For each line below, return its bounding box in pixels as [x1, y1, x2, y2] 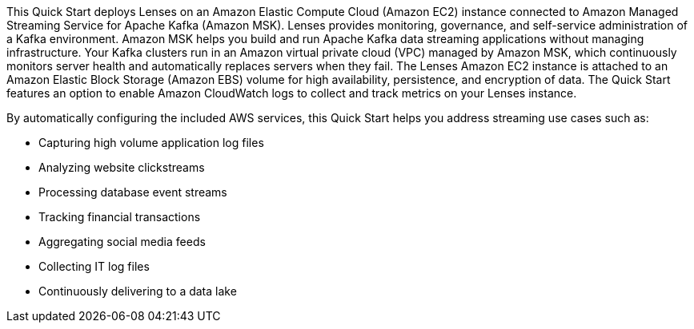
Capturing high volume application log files [38, 136, 264, 149]
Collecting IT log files [38, 260, 150, 273]
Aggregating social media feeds [38, 235, 206, 248]
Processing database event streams [38, 185, 227, 199]
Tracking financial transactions [38, 210, 201, 224]
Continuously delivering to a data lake [38, 284, 237, 298]
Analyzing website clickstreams [38, 161, 205, 174]
